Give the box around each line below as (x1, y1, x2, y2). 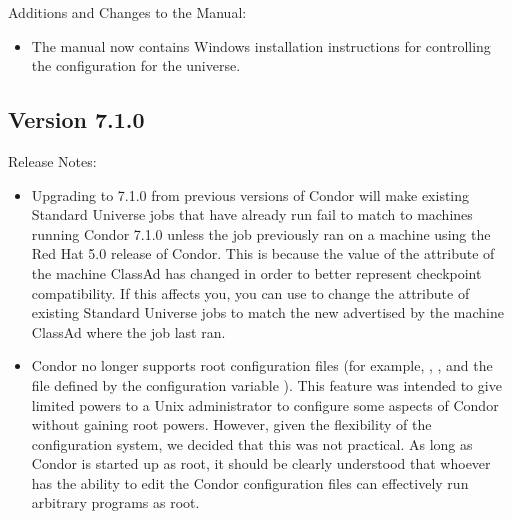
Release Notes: (8, 150, 97, 171)
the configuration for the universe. (31, 55, 241, 76)
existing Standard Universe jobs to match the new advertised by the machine (31, 302, 504, 323)
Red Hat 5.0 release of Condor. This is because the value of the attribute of (31, 243, 495, 264)
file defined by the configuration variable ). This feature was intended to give (31, 374, 502, 395)
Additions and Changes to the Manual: (8, 2, 247, 22)
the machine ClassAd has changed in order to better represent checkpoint (31, 262, 482, 283)
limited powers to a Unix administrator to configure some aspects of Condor (31, 394, 499, 415)
